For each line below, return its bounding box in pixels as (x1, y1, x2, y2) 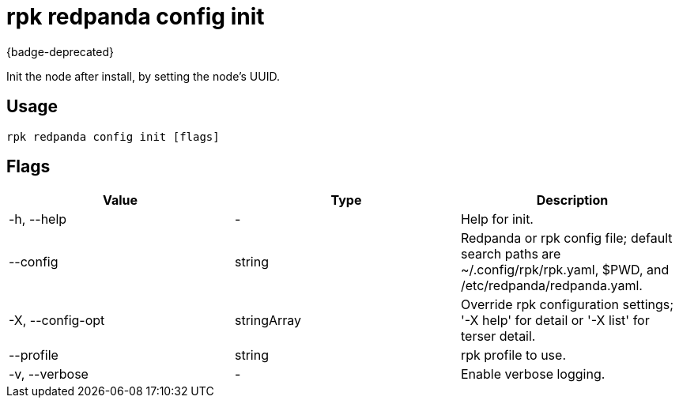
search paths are (460, 246, 561, 262)
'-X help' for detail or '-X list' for (460, 312, 650, 329)
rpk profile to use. (460, 347, 566, 364)
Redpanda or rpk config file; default (460, 230, 673, 247)
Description (536, 192, 609, 209)
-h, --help (9, 211, 67, 228)
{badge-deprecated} (6, 44, 114, 59)
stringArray (234, 312, 302, 329)
